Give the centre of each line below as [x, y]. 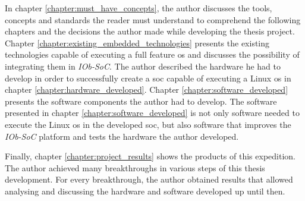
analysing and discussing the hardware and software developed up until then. [145, 191]
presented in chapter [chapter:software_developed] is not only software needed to [152, 113]
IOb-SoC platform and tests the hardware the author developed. [122, 136]
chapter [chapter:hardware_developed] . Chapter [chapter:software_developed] [147, 89]
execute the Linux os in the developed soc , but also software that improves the [148, 124]
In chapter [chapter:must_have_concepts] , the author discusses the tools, [139, 8]
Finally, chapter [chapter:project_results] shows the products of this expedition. [150, 156]
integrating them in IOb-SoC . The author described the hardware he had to [143, 66]
